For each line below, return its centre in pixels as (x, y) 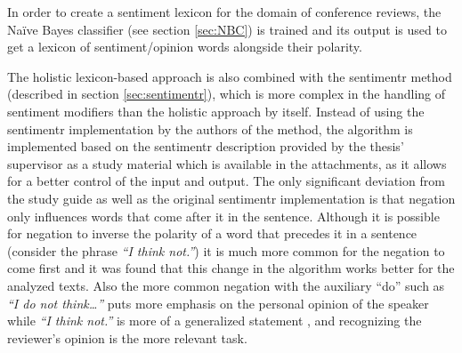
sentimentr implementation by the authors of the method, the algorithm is (210, 128)
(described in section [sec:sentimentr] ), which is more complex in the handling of (227, 94)
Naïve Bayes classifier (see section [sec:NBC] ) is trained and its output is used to (227, 29)
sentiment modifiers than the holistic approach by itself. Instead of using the (216, 111)
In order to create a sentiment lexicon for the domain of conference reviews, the (224, 12)
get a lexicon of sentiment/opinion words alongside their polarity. (185, 47)
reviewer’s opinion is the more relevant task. (127, 337)
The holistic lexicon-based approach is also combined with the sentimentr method (230, 76)
